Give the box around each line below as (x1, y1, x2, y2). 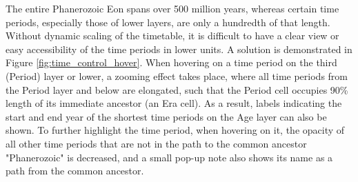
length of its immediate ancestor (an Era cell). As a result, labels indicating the (6, 96, 342, 110)
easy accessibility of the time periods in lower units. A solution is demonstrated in (6, 41, 352, 56)
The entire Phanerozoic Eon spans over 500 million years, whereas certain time (6, 1, 339, 15)
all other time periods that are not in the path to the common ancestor (6, 136, 307, 150)
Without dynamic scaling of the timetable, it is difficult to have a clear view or (6, 28, 339, 43)
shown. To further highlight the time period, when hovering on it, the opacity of (6, 123, 345, 137)
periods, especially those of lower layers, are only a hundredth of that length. (6, 14, 330, 29)
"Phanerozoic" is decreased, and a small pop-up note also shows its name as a (6, 150, 333, 164)
